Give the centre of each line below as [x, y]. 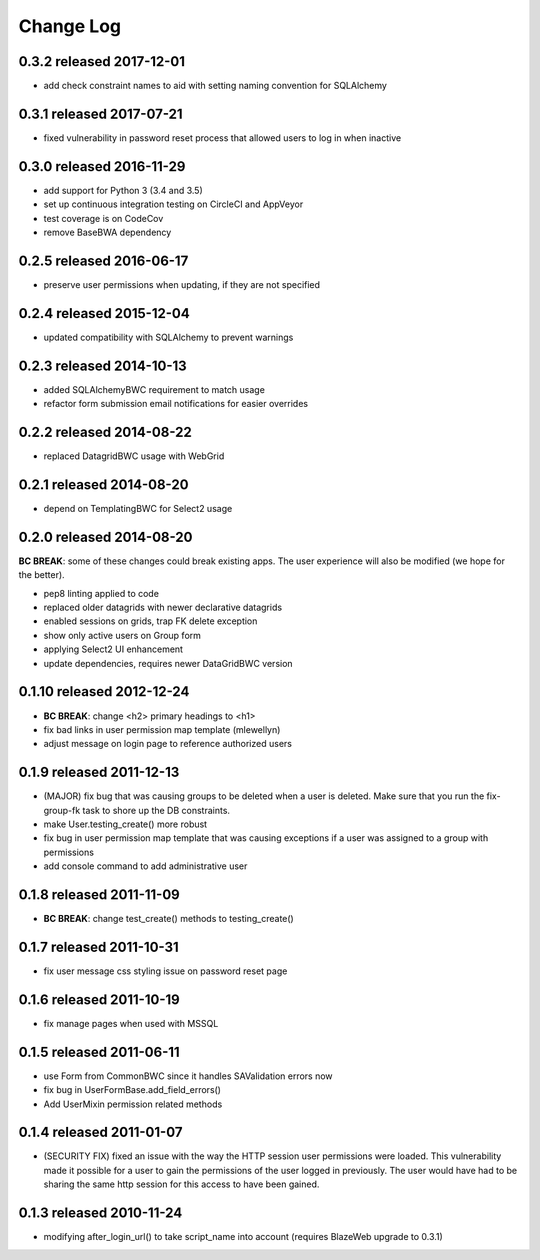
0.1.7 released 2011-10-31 [98, 946]
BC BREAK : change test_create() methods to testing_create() [168, 919]
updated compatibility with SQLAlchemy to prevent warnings [168, 337]
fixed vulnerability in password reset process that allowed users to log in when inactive [222, 137]
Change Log [70, 26]
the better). [41, 575]
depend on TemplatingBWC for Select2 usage [138, 508]
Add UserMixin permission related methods [133, 1104]
